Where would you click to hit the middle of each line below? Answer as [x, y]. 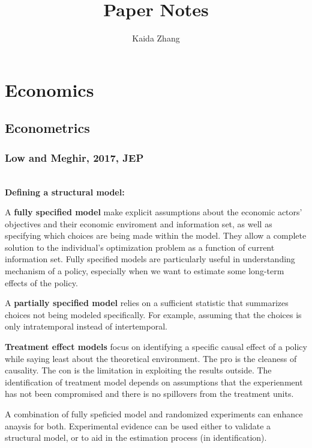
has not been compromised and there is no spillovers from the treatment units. [149, 394]
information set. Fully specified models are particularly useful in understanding [150, 259]
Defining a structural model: [65, 192]
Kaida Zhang [156, 38]
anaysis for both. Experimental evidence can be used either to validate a [138, 425]
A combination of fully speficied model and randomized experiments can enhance [154, 414]
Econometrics [47, 128]
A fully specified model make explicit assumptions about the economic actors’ [154, 212]
